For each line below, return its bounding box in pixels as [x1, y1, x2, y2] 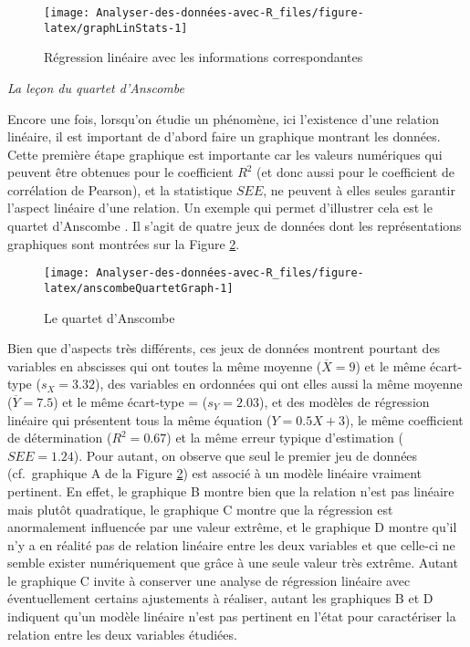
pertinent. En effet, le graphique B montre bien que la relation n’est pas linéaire [7, 481, 454, 500]
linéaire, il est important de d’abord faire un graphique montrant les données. [7, 127, 441, 146]
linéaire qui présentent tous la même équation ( [7, 410, 272, 429]
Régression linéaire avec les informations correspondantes [44, 47, 363, 67]
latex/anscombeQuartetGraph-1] [44, 281, 234, 295]
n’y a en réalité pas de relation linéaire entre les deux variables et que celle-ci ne [7, 535, 455, 554]
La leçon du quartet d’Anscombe [7, 78, 184, 97]
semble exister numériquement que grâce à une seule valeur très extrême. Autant [7, 553, 458, 572]
